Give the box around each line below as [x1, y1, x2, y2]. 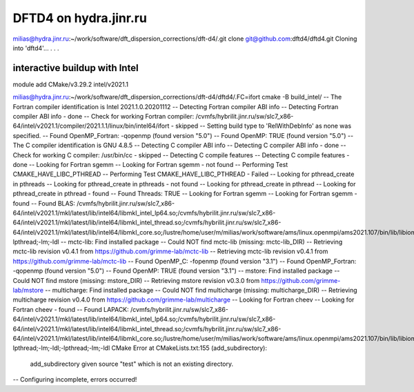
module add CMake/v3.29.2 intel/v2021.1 [12, 80, 129, 88]
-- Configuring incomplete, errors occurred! [12, 375, 137, 384]
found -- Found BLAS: [12, 199, 75, 207]
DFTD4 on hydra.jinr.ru [12, 10, 148, 26]
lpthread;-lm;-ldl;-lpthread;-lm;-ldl [12, 344, 110, 352]
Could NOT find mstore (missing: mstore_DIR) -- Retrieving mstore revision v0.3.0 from [12, 276, 260, 284]
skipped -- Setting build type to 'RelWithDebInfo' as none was [175, 121, 352, 130]
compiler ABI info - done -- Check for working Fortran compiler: [12, 112, 195, 121]
